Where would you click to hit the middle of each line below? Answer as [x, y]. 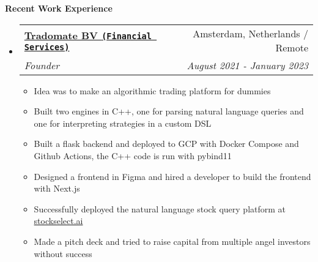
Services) [47, 47]
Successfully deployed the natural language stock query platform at [160, 208]
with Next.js [57, 188]
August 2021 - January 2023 [247, 65]
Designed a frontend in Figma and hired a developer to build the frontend [172, 176]
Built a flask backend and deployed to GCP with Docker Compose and [166, 144]
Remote [292, 47]
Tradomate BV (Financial [88, 36]
